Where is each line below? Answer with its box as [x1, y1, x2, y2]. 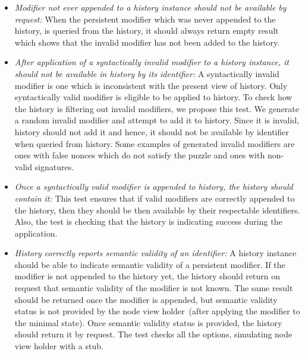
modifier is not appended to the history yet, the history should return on [14, 270, 281, 282]
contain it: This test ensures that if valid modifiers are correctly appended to [14, 192, 295, 204]
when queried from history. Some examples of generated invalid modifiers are [14, 137, 295, 149]
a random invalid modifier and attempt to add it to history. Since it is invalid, [14, 114, 300, 126]
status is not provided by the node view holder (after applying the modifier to [14, 305, 300, 317]
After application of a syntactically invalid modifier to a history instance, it [14, 56, 289, 68]
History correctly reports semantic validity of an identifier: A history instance [14, 247, 297, 259]
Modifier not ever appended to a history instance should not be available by [14, 1, 287, 13]
